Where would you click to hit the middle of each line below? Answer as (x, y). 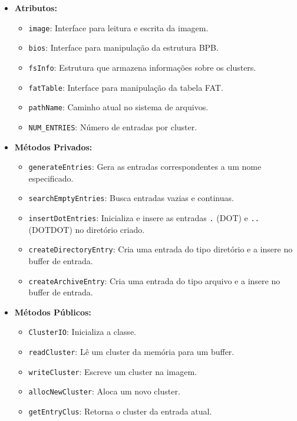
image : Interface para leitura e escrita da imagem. (118, 27)
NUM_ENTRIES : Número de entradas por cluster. (113, 126)
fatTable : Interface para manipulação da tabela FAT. (126, 87)
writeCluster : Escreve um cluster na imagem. (113, 371)
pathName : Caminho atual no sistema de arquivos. (118, 107)
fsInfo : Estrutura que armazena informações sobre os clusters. (142, 67)
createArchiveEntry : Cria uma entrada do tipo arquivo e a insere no (154, 280)
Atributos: (36, 8)
